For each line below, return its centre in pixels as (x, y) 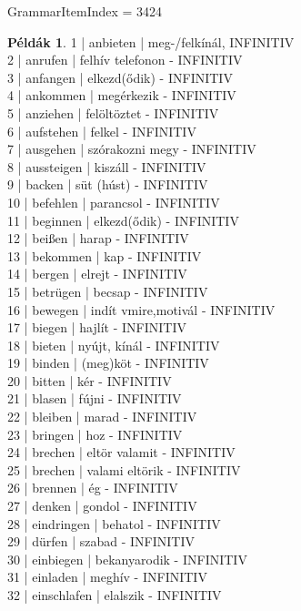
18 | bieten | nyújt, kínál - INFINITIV (114, 345)
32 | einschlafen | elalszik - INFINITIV (115, 595)
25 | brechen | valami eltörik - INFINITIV (124, 469)
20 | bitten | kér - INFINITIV (90, 380)
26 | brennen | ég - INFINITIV (93, 488)
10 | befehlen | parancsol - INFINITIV (114, 202)
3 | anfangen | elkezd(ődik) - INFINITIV (120, 77)
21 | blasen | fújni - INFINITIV (95, 398)
